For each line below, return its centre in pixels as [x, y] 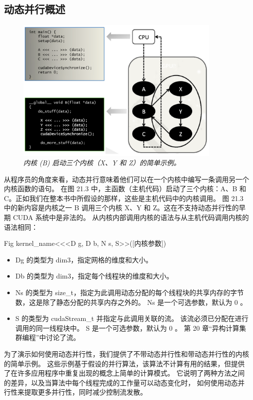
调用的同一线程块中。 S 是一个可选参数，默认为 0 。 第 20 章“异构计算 [127, 328]
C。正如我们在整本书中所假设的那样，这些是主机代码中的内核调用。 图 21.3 [124, 198]
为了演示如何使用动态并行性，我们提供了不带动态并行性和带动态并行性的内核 [126, 354]
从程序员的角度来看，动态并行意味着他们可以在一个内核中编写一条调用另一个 [126, 179]
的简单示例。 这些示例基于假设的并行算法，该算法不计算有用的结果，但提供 [124, 363]
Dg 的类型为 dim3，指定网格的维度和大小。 [84, 259]
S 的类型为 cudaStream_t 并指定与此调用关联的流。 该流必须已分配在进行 [132, 318]
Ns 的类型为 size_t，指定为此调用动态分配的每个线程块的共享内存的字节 [129, 292]
